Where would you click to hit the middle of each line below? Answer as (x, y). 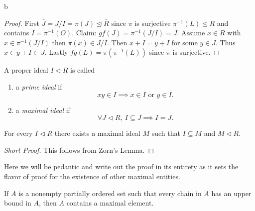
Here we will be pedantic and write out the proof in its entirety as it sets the (121, 166)
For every (18, 133)
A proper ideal (26, 70)
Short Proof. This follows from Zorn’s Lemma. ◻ (79, 150)
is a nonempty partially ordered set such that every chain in (110, 193)
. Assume (191, 33)
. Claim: (84, 33)
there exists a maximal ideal (97, 133)
